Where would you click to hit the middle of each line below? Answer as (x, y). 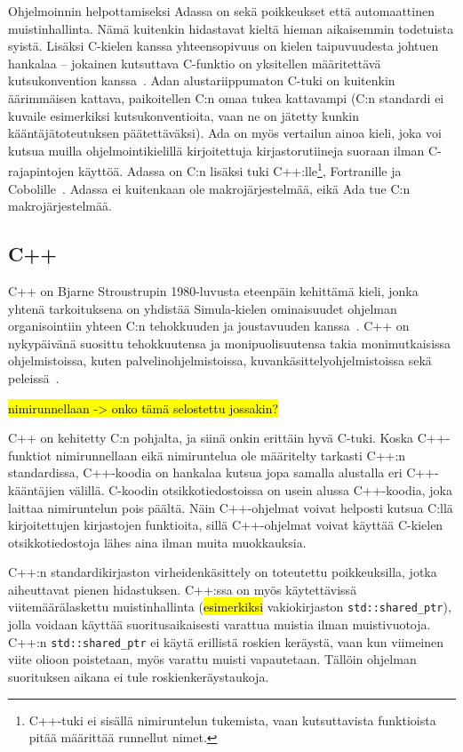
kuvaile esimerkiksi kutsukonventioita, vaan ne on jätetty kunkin (184, 115)
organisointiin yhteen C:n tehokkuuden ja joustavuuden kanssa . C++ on (209, 326)
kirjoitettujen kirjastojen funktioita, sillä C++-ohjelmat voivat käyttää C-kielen (226, 525)
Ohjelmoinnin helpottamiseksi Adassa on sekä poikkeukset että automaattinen (221, 11)
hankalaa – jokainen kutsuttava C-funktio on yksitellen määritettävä (195, 63)
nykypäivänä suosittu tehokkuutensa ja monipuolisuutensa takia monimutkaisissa (230, 343)
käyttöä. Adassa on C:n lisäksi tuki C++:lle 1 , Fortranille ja (240, 169)
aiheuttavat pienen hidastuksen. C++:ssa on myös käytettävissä (183, 589)
